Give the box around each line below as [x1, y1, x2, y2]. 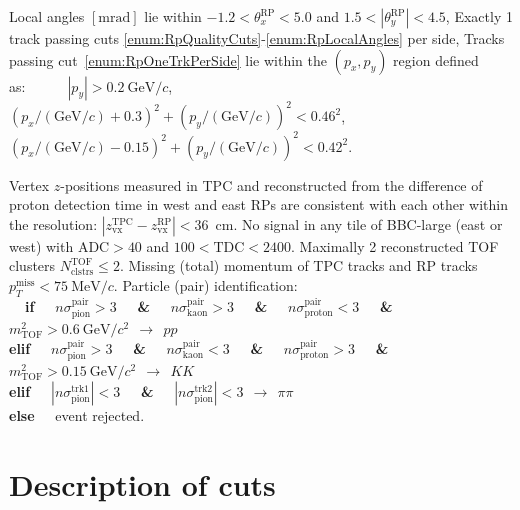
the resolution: [9, 213, 98, 234]
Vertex [9, 174, 50, 195]
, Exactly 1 [445, 6, 513, 26]
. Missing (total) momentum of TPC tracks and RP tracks [119, 255, 478, 276]
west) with [9, 235, 74, 256]
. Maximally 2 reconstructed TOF [291, 235, 499, 256]
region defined [393, 49, 479, 70]
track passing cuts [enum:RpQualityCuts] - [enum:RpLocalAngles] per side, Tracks [9, 28, 505, 48]
